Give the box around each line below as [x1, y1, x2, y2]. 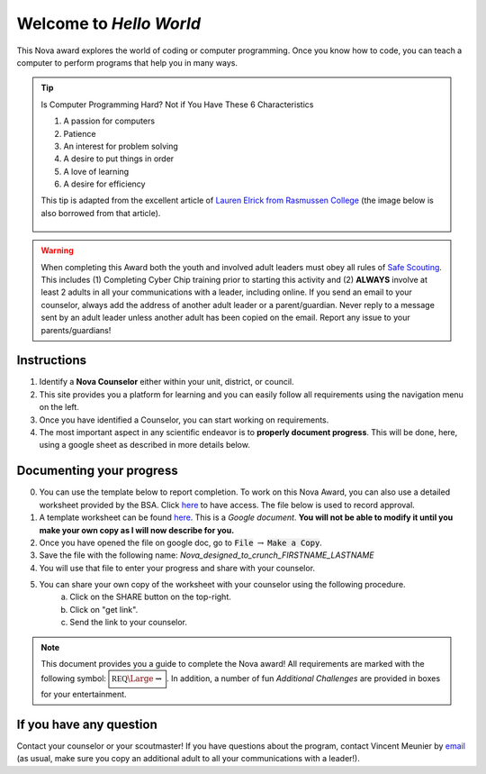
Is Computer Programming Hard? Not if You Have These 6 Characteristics [40, 99, 314, 110]
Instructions [16, 352, 87, 369]
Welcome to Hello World [16, 14, 202, 33]
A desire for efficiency [63, 178, 146, 189]
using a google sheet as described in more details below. [39, 440, 251, 451]
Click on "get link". [69, 604, 139, 615]
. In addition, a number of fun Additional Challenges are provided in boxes [166, 673, 441, 684]
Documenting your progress [16, 463, 179, 478]
